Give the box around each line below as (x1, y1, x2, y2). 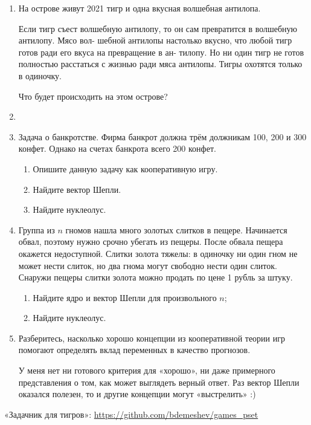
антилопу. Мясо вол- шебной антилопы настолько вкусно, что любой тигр (18, 34, 292, 47)
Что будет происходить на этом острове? (18, 89, 168, 102)
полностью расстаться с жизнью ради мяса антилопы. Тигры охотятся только (18, 57, 303, 70)
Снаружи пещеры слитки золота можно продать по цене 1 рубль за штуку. (18, 271, 293, 284)
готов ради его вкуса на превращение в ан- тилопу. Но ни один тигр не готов (18, 45, 304, 58)
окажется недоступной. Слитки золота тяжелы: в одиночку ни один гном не (18, 247, 298, 259)
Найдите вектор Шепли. (33, 183, 121, 195)
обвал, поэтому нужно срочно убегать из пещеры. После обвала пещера (18, 235, 283, 248)
